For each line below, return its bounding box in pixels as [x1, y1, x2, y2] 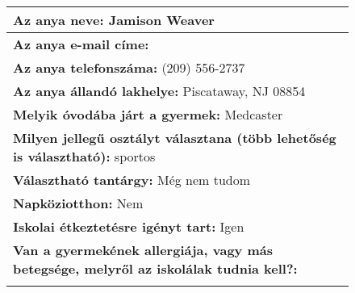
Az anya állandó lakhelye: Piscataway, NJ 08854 [13, 82, 306, 100]
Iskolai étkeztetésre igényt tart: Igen [13, 217, 244, 236]
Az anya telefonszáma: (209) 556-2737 [13, 58, 245, 77]
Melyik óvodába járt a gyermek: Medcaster [13, 105, 283, 123]
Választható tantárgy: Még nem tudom [13, 170, 251, 189]
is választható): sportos [13, 147, 156, 165]
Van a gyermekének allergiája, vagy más [13, 241, 273, 259]
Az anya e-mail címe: [13, 35, 149, 53]
